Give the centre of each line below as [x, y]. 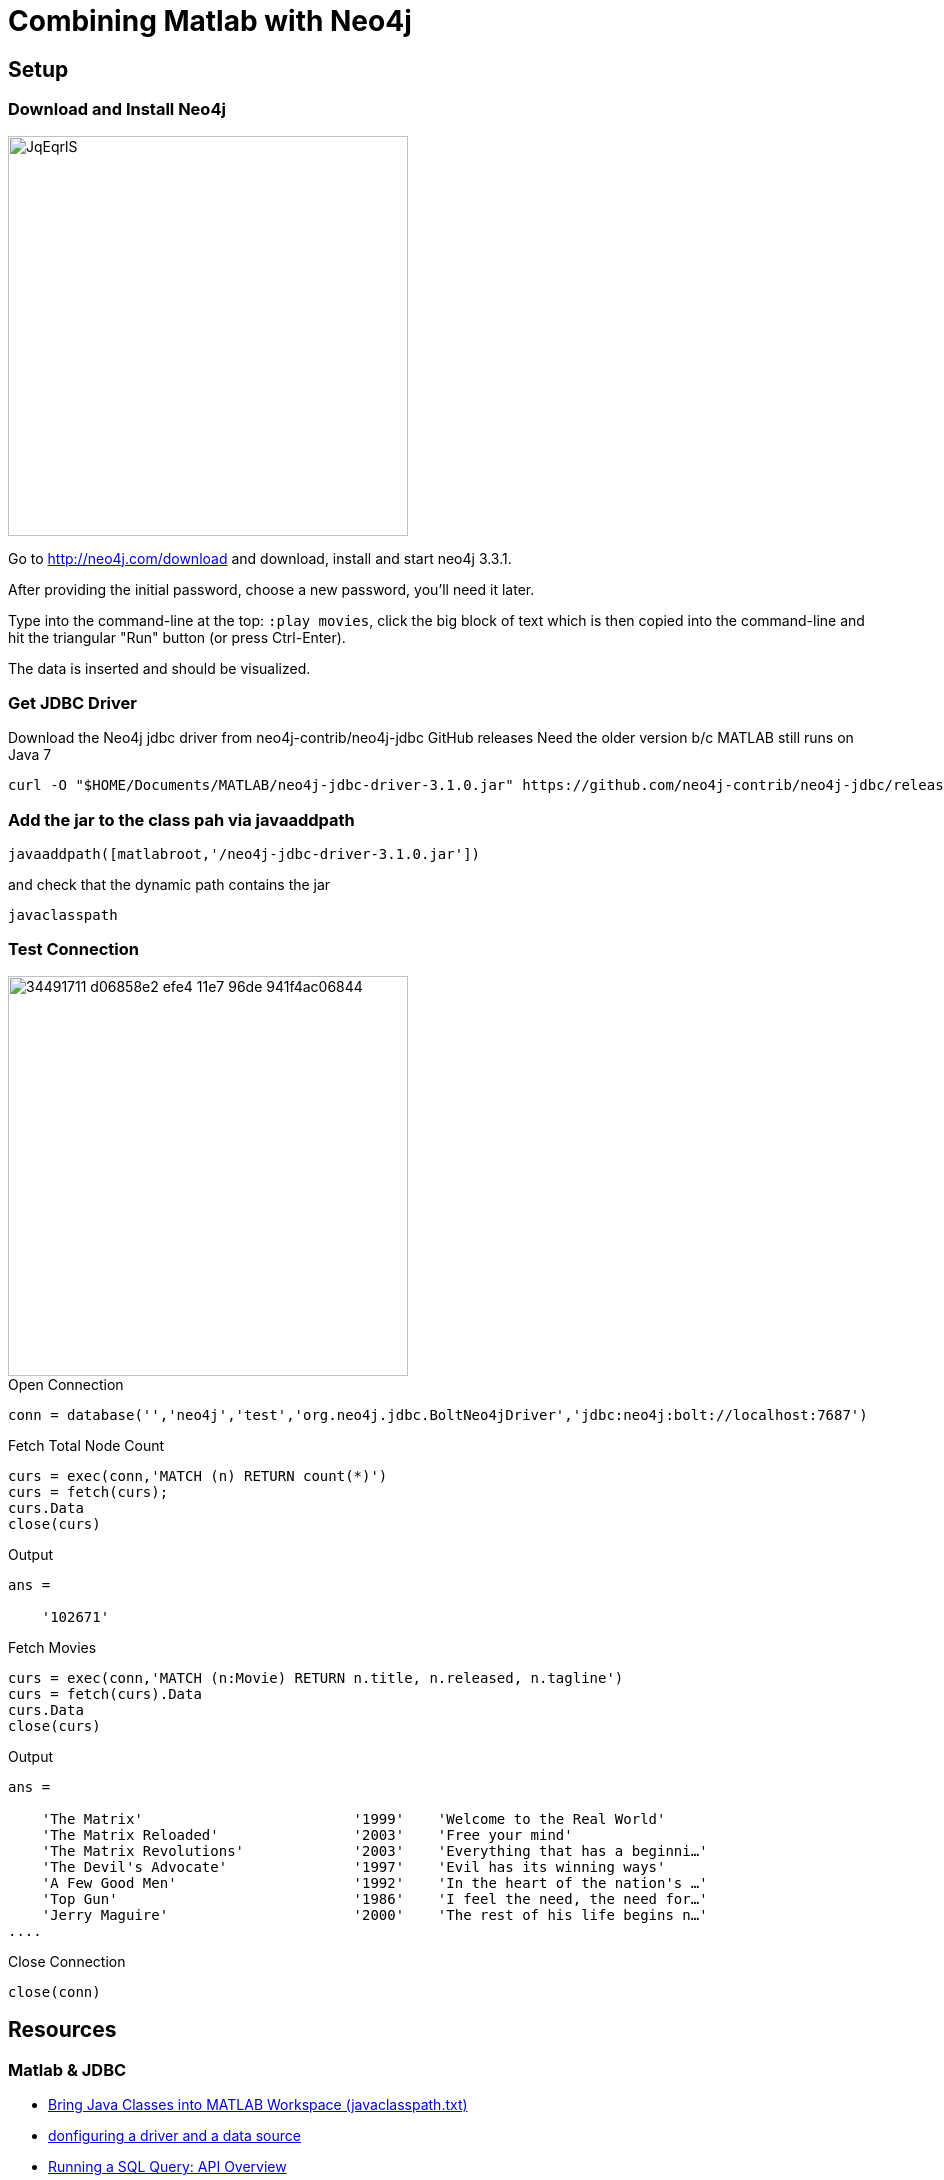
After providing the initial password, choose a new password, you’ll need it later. [271, 589]
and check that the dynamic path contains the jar [169, 885]
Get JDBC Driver [72, 702]
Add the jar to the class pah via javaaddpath [181, 819]
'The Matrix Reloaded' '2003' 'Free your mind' [307, 1834]
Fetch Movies [52, 1647]
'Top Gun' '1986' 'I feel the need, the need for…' [374, 1898]
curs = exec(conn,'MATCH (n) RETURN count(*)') [198, 1475]
